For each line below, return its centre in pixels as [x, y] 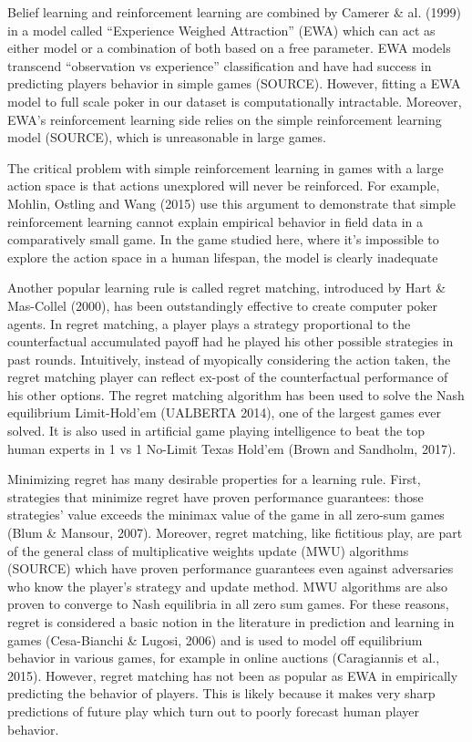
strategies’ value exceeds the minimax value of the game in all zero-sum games [226, 515]
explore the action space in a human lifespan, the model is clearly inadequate [223, 257]
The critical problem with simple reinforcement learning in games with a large [226, 167]
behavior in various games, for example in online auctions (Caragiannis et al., [224, 658]
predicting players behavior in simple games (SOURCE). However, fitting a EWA [234, 83]
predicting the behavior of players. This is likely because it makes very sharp [221, 693]
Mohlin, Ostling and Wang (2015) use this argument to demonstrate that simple [232, 203]
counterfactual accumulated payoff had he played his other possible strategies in [231, 341]
